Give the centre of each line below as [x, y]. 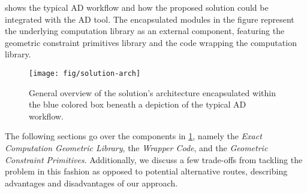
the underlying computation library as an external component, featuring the [145, 31]
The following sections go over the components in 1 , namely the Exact [133, 136]
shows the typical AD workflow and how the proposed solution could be [137, 7]
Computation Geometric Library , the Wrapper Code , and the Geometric [136, 148]
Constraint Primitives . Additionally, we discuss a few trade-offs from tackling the [154, 159]
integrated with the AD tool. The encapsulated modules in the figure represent [150, 19]
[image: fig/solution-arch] [85, 73]
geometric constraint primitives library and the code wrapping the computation [151, 42]
